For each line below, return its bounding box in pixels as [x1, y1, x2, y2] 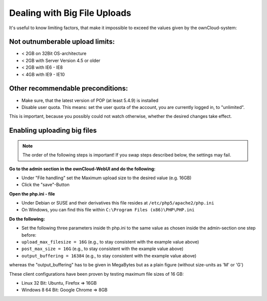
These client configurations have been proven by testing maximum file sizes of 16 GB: [9, 271, 184, 277]
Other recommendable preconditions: [9, 84, 128, 93]
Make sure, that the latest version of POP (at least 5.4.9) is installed [21, 97, 159, 103]
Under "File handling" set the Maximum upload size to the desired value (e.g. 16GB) [21, 175, 192, 181]
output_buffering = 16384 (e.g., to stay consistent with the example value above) [21, 252, 197, 258]
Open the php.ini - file [9, 191, 55, 197]
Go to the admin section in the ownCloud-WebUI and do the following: [9, 166, 156, 172]
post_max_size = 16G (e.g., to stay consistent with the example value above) [21, 246, 184, 252]
